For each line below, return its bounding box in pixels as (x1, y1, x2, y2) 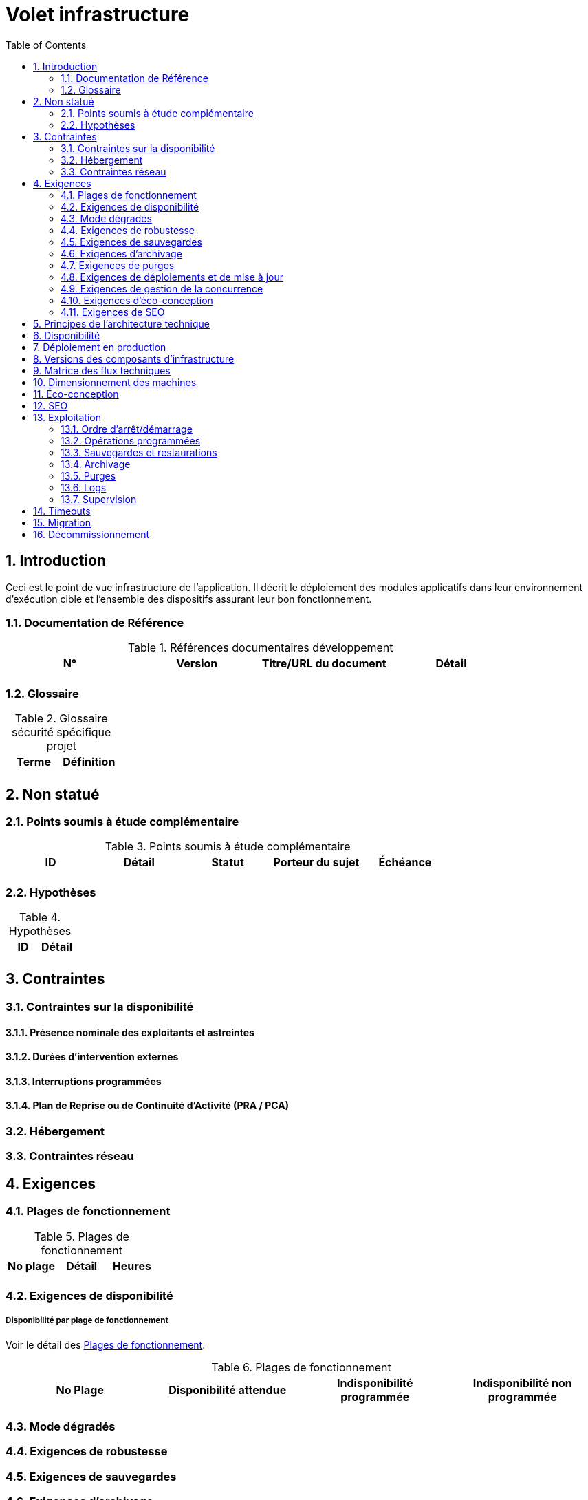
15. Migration (33, 516, 91, 528)
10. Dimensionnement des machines (33, 376, 197, 388)
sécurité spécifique (12, 725, 111, 740)
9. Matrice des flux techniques (33, 364, 171, 376)
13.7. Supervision (61, 493, 137, 505)
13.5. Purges (61, 469, 116, 482)
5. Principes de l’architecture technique (33, 317, 210, 330)
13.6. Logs (61, 481, 107, 493)
